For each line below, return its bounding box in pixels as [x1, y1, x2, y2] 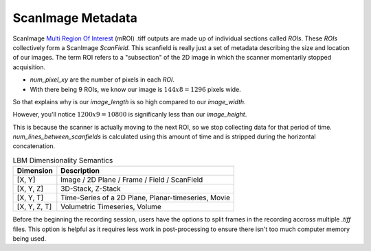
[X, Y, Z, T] [16, 202, 52, 212]
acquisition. [12, 62, 46, 71]
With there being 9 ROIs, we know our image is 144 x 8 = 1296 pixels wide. [30, 85, 242, 93]
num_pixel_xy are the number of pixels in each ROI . [30, 75, 175, 84]
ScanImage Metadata [12, 10, 137, 25]
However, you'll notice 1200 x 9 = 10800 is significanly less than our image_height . [12, 110, 247, 119]
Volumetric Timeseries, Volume [60, 202, 161, 212]
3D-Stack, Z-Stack [60, 184, 121, 193]
